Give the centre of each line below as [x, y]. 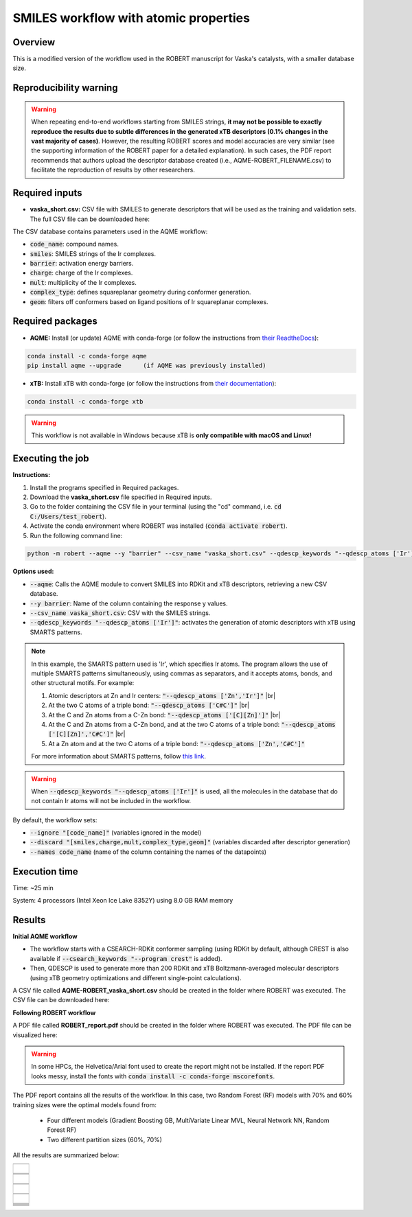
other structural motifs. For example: [83, 683]
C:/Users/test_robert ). [68, 516]
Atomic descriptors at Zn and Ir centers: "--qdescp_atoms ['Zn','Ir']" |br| [162, 695]
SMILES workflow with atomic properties [131, 18]
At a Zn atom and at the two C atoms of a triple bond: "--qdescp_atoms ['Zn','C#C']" [177, 743]
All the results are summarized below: [66, 1155]
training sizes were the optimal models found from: [85, 1104]
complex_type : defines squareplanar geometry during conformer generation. [140, 292]
